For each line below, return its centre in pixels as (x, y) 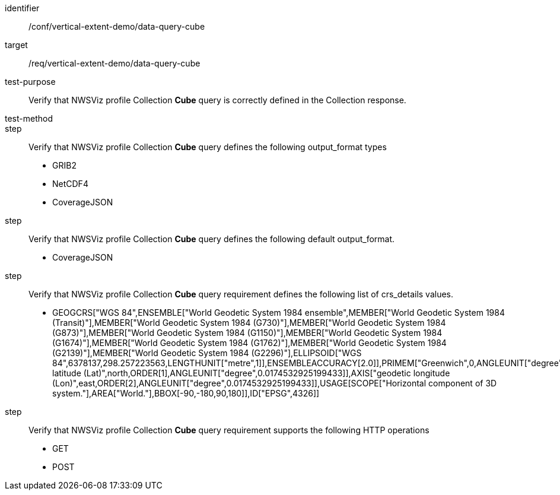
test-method (29, 118)
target (16, 45)
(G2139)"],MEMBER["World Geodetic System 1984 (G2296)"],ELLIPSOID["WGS (207, 353)
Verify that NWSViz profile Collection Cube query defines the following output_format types (208, 147)
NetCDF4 (70, 184)
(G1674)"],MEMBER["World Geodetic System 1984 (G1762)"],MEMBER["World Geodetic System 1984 (249, 343)
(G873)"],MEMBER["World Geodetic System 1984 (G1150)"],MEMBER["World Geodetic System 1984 (247, 333)
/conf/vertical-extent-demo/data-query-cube (117, 26)
